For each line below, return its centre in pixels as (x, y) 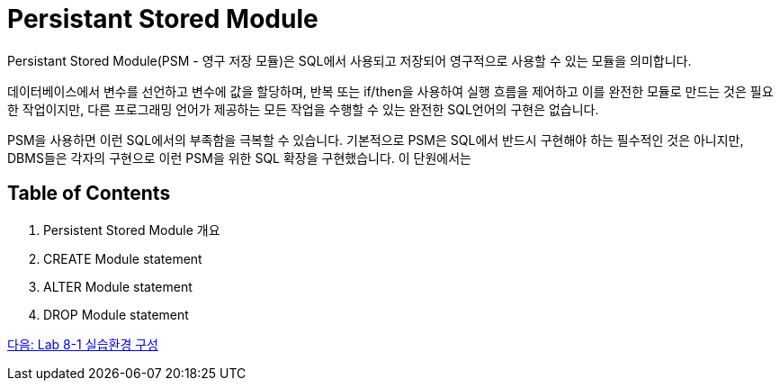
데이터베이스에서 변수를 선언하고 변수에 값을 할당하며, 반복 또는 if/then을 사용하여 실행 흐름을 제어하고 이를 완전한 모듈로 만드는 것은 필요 (390, 91)
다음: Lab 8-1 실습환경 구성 (83, 344)
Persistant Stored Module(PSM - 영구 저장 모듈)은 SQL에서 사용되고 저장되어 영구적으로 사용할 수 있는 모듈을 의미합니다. (350, 60)
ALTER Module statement (118, 286)
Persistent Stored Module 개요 (132, 230)
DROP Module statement (116, 314)
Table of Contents (89, 194)
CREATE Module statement (123, 258)
